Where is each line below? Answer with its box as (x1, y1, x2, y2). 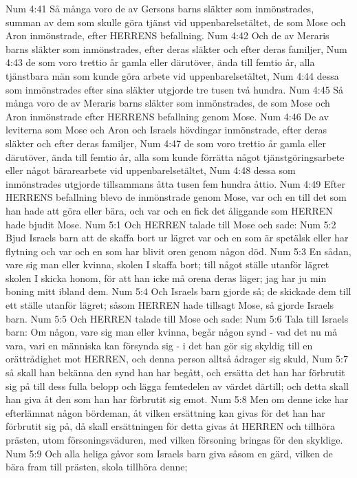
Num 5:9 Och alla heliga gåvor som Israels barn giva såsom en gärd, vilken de (6, 446, 333, 460)
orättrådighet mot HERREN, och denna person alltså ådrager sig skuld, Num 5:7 (6, 351, 348, 366)
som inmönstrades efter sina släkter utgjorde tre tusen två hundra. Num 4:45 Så (6, 82, 344, 96)
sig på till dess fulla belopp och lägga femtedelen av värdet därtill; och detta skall (6, 378, 349, 393)
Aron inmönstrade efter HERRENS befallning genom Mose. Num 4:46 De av (6, 109, 329, 123)
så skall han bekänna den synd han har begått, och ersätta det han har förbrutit (6, 365, 345, 380)
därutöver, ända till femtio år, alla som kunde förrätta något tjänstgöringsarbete (6, 149, 345, 164)
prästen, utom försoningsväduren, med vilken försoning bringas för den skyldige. (6, 433, 343, 446)
